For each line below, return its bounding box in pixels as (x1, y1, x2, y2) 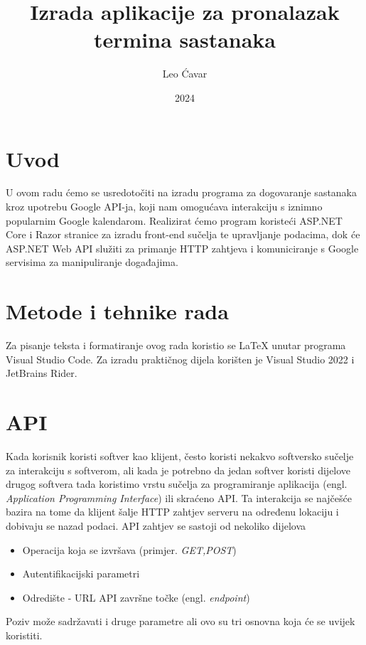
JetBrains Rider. (6, 366, 77, 380)
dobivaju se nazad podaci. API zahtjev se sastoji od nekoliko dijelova (6, 518, 306, 533)
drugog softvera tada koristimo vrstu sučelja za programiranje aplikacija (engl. (6, 476, 348, 491)
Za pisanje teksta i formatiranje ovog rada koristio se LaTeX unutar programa (6, 338, 346, 353)
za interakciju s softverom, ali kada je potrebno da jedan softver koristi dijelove (6, 462, 351, 477)
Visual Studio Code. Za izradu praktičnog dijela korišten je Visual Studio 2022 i (6, 351, 355, 366)
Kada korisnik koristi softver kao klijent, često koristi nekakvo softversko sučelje (6, 449, 354, 464)
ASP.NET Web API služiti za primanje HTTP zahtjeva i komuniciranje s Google (6, 240, 359, 255)
